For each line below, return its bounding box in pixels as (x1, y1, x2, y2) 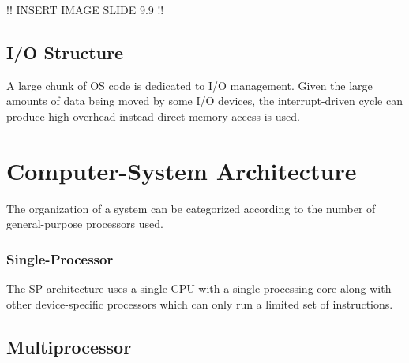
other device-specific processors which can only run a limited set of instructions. (6, 295, 393, 312)
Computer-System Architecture (6, 154, 357, 186)
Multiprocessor (6, 334, 132, 358)
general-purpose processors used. (6, 215, 163, 232)
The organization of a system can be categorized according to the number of (6, 200, 376, 216)
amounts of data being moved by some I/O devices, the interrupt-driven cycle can (6, 92, 403, 109)
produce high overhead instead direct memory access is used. (6, 107, 300, 124)
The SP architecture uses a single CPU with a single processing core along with (6, 280, 392, 297)
